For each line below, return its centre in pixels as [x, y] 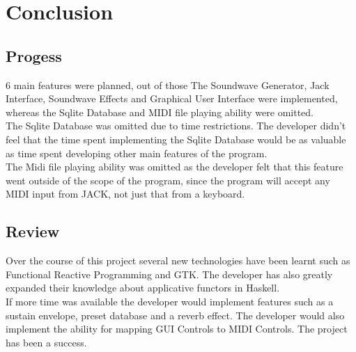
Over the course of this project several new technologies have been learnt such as [178, 261]
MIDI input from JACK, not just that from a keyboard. [125, 194]
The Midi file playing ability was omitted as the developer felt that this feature [175, 167]
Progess [34, 55]
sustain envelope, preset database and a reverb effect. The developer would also [175, 315]
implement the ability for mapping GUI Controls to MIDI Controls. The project [177, 329]
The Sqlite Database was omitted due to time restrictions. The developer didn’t [176, 126]
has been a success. [46, 342]
